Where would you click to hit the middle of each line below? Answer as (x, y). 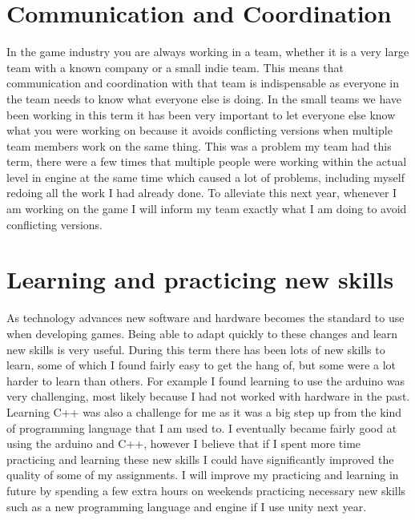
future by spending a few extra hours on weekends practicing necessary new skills (206, 490)
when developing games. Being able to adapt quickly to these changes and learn (202, 333)
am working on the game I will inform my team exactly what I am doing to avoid (207, 209)
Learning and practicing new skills (200, 279)
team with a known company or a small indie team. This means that (175, 67)
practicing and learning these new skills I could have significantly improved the (200, 459)
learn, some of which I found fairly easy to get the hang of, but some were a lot (201, 365)
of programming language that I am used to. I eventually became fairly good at (202, 427)
